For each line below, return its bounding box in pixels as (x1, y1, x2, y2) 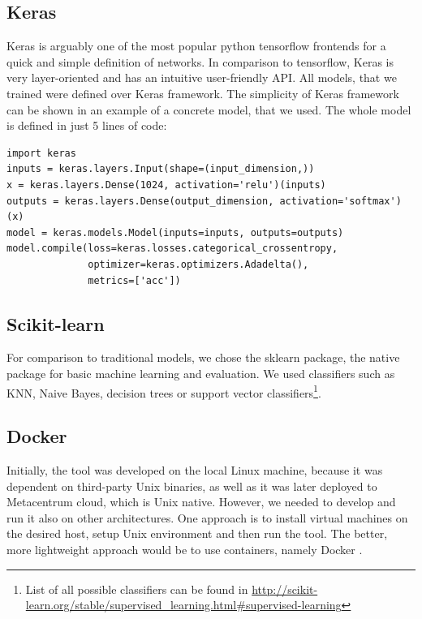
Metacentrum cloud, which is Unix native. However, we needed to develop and (6, 493, 396, 510)
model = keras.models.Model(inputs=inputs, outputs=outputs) (6, 226, 344, 239)
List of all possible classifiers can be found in (25, 580, 248, 597)
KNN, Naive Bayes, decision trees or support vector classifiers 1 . (6, 381, 321, 401)
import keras (6, 147, 76, 159)
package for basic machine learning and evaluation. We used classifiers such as (6, 364, 395, 381)
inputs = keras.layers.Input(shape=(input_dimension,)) (6, 163, 315, 175)
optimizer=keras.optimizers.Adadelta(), (88, 258, 309, 270)
